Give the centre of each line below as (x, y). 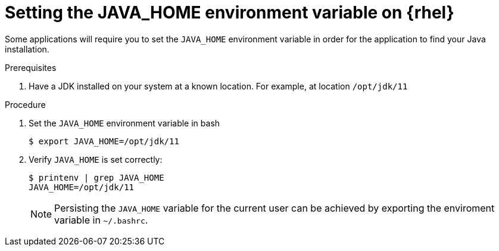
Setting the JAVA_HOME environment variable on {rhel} (230, 13)
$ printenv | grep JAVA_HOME (96, 177)
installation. (27, 49)
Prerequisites (31, 67)
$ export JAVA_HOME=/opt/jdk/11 (104, 141)
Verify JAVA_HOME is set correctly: (96, 159)
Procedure (25, 104)
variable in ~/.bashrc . (101, 220)
